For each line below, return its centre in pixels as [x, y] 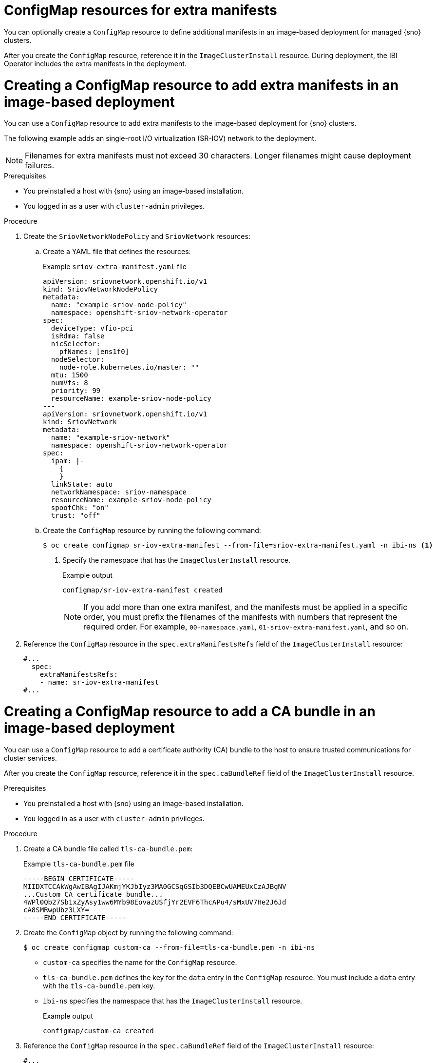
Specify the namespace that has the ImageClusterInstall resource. [176, 560]
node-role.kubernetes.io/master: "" [129, 367]
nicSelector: [76, 344]
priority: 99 [76, 391]
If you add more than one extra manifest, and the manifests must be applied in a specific [246, 607]
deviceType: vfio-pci [92, 328]
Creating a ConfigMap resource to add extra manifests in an [201, 85]
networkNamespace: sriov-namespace [119, 492]
